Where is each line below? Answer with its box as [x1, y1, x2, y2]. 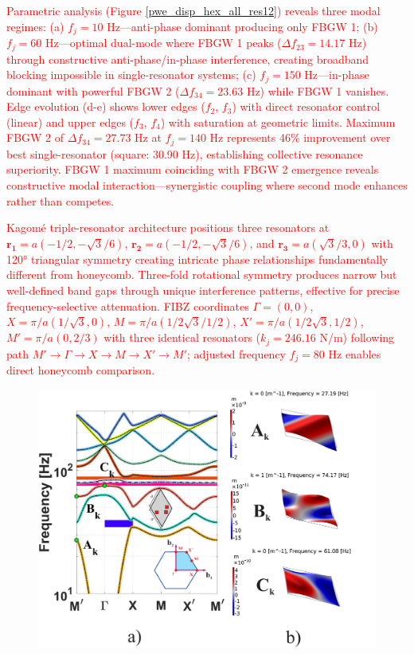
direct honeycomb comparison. [6, 362, 155, 378]
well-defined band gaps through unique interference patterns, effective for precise [6, 281, 400, 298]
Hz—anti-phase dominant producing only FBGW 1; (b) [107, 18, 378, 34]
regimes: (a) [6, 18, 64, 34]
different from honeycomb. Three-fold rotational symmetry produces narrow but [6, 266, 397, 283]
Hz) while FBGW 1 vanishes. [246, 82, 389, 99]
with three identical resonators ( [103, 329, 261, 346]
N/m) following [319, 329, 395, 346]
